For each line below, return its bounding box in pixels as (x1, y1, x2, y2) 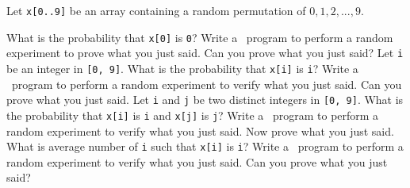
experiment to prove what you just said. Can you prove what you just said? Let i (6, 44, 404, 61)
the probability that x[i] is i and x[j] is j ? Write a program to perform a (6, 106, 379, 123)
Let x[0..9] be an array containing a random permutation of (6, 2, 306, 18)
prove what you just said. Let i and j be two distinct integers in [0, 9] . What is (6, 91, 404, 108)
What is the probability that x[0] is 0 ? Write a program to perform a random (6, 29, 393, 45)
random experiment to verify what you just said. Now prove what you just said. (6, 122, 394, 139)
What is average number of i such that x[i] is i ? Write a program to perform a (6, 138, 404, 155)
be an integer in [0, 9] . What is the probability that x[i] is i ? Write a (6, 59, 358, 76)
